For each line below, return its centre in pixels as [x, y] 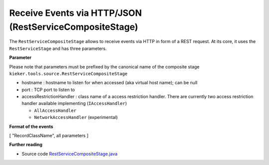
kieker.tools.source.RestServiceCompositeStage [68, 74]
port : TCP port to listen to [48, 90]
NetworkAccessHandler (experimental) [76, 117]
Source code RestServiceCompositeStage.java [70, 154]
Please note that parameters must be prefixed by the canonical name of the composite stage [104, 66]
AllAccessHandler [55, 110]
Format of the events [31, 126]
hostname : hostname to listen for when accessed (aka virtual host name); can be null [110, 83]
